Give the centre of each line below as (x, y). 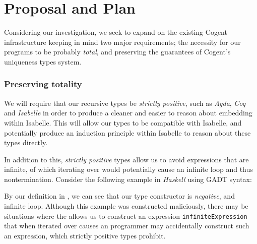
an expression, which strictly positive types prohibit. (85, 235)
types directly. (26, 142)
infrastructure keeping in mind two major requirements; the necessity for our (122, 42)
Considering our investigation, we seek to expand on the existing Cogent (116, 32)
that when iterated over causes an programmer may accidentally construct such (127, 226)
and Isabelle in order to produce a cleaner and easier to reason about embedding (128, 113)
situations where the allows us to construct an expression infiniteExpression (126, 216)
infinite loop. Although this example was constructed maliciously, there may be (126, 206)
